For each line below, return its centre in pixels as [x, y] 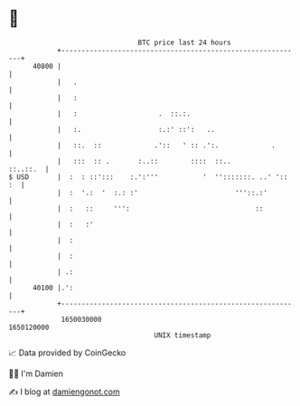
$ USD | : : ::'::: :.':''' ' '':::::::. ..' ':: [148, 177]
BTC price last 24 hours [184, 42]
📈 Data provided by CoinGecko [67, 353]
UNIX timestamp [183, 335]
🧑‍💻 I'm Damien [36, 373]
